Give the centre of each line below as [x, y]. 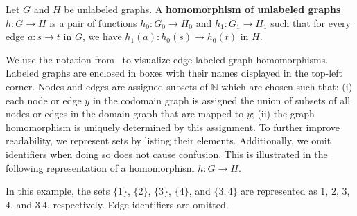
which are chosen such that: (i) [287, 86]
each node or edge [44, 100]
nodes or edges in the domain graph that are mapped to [125, 114]
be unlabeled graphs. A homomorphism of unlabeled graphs [202, 9]
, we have [102, 36]
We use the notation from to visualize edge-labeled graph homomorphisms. [167, 59]
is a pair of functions [93, 22]
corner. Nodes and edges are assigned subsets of [107, 86]
